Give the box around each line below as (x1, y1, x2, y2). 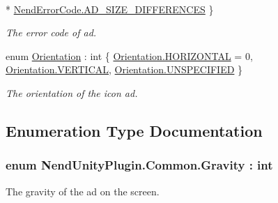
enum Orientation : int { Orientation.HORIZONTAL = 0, (6, 48, 253, 63)
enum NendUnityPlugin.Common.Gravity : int (6, 156, 273, 174)
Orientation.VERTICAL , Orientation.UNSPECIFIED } (6, 62, 243, 77)
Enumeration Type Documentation (6, 119, 263, 141)
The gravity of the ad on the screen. (6, 183, 160, 198)
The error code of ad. (6, 25, 97, 40)
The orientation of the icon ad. (6, 85, 138, 100)
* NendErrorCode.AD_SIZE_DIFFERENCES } (6, 1, 214, 16)
